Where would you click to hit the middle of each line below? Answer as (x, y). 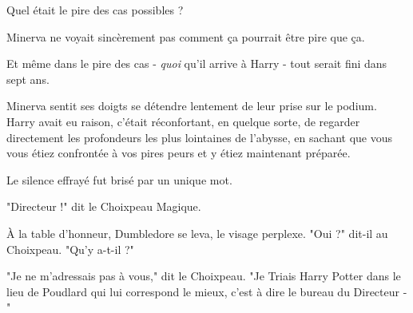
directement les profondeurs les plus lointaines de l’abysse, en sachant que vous (199, 137)
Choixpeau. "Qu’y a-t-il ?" (70, 249)
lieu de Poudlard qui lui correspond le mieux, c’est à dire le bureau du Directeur (203, 291)
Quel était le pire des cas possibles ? (95, 10)
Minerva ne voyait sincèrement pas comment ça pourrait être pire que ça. (186, 36)
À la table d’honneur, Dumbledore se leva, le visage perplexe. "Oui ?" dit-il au (197, 233)
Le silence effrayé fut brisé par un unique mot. (119, 179)
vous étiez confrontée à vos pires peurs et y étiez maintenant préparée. (179, 153)
